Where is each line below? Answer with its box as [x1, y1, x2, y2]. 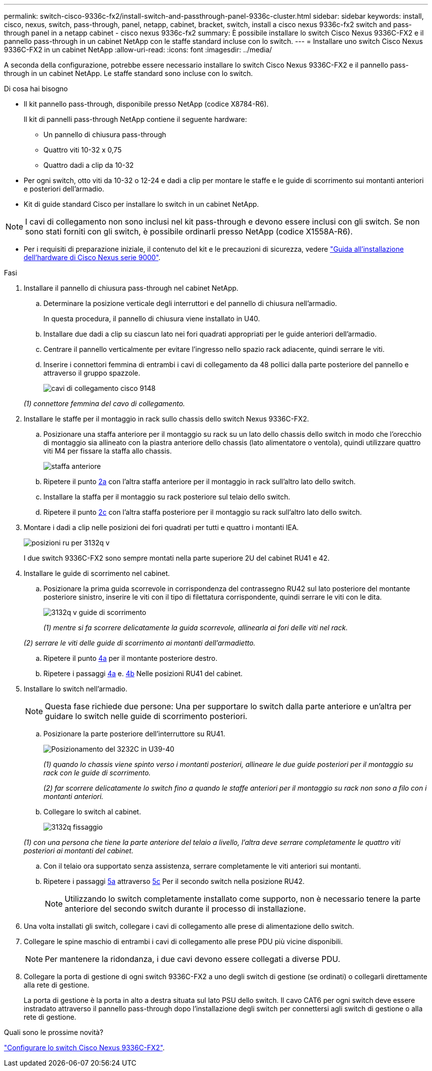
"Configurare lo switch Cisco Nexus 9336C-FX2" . [4, 1043, 165, 1052]
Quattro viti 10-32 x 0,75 [43, 146, 122, 154]
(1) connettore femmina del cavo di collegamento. [24, 399, 185, 408]
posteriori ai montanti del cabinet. [24, 846, 134, 855]
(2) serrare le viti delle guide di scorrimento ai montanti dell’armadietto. [24, 639, 255, 647]
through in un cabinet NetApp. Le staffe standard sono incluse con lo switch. [4, 69, 253, 77]
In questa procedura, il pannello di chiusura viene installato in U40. [43, 314, 260, 323]
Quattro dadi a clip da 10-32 [43, 161, 134, 169]
